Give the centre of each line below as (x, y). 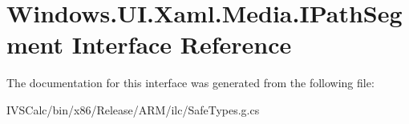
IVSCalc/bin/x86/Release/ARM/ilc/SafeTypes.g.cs (133, 109)
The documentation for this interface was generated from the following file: (190, 83)
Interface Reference (182, 44)
